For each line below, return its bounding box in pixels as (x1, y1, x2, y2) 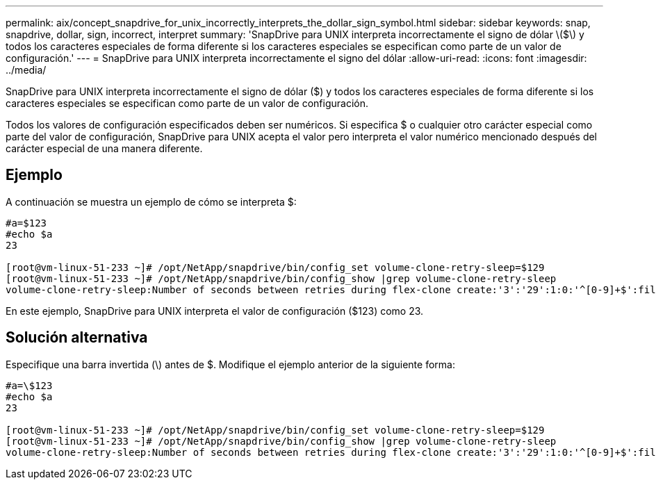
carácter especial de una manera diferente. (6, 142, 203, 154)
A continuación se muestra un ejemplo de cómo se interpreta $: (6, 195, 297, 208)
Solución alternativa (6, 329, 148, 347)
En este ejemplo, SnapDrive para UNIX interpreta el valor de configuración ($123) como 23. (6, 304, 424, 317)
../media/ (6, 64, 47, 76)
